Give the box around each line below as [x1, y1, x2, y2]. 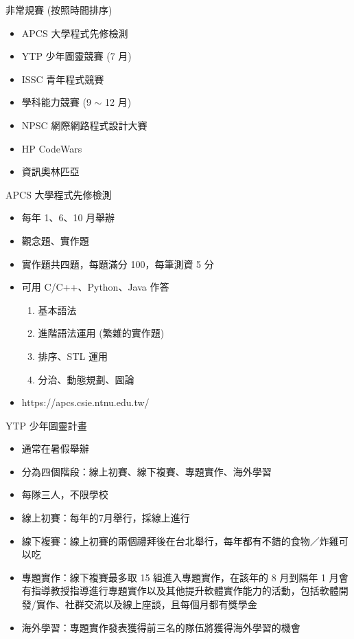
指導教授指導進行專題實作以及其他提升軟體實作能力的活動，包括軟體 [31, 583, 339, 598]
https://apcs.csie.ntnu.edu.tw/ [21, 395, 150, 410]
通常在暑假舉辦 [21, 441, 89, 456]
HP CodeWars [21, 141, 82, 155]
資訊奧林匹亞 [21, 164, 80, 179]
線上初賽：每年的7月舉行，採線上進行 [21, 511, 190, 525]
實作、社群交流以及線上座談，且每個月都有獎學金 [36, 597, 257, 612]
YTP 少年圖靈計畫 [5, 418, 87, 432]
